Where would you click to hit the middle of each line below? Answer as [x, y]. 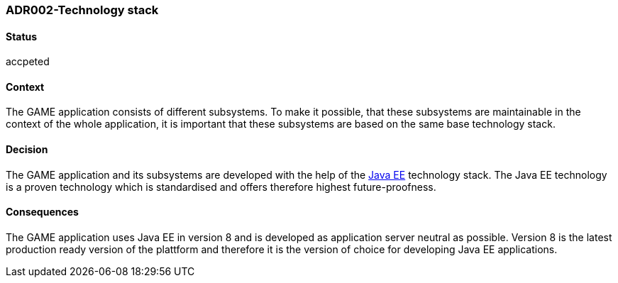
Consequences [42, 212]
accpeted [28, 62]
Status [22, 36]
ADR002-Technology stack [82, 10]
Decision [27, 150]
